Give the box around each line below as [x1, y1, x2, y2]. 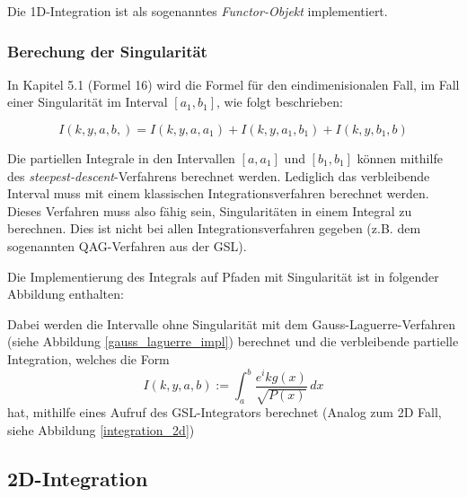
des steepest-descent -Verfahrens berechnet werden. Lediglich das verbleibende [7, 166, 430, 185]
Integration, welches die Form [7, 349, 170, 368]
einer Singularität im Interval [7, 92, 168, 111]
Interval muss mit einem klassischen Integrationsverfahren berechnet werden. [7, 184, 429, 203]
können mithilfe [357, 149, 443, 167]
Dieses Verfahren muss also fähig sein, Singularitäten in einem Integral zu [7, 201, 412, 220]
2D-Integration [7, 464, 148, 492]
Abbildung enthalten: [7, 284, 124, 303]
